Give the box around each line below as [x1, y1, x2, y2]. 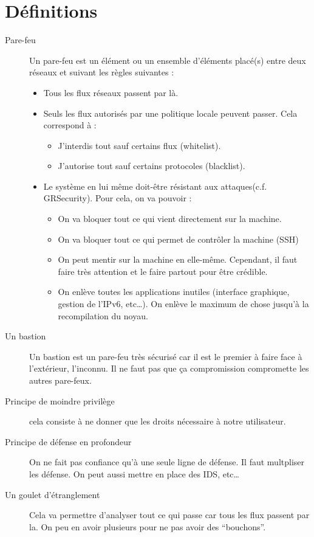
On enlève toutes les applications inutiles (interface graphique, [58, 285, 290, 298]
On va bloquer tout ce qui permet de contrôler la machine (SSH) [58, 232, 299, 245]
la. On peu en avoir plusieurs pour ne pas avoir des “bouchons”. [29, 520, 266, 533]
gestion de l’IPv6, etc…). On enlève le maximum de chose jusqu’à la [58, 297, 309, 310]
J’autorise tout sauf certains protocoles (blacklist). [58, 159, 245, 172]
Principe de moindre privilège [5, 394, 115, 407]
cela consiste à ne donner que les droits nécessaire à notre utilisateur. [29, 415, 286, 428]
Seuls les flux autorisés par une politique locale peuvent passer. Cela [43, 106, 298, 119]
